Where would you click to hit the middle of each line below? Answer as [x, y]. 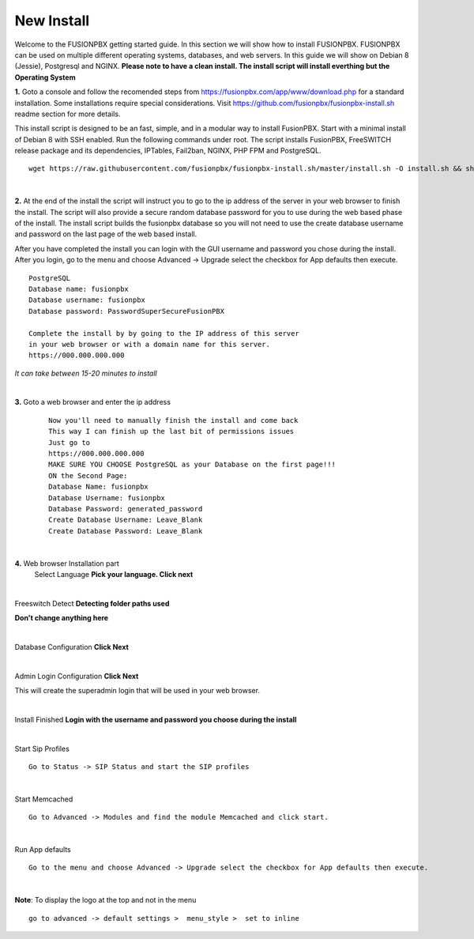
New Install [52, 21]
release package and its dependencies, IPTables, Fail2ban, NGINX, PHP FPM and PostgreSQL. [168, 151]
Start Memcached [44, 799]
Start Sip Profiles [42, 749]
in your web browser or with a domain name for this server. [149, 344]
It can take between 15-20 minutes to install [86, 373]
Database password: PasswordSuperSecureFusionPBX [127, 311]
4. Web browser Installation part [67, 563]
